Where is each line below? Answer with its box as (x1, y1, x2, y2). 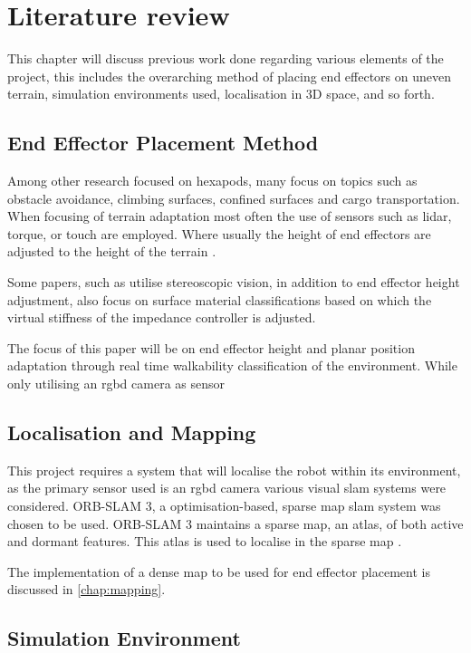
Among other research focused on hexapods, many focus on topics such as (7, 171, 418, 190)
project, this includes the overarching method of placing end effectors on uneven (7, 66, 451, 85)
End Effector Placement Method (7, 129, 319, 157)
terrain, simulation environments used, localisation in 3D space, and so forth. (7, 84, 435, 103)
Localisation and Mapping (7, 418, 256, 447)
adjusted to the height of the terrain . (7, 242, 216, 261)
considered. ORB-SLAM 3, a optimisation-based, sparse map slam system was (7, 496, 441, 515)
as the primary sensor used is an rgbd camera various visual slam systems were (7, 478, 447, 497)
